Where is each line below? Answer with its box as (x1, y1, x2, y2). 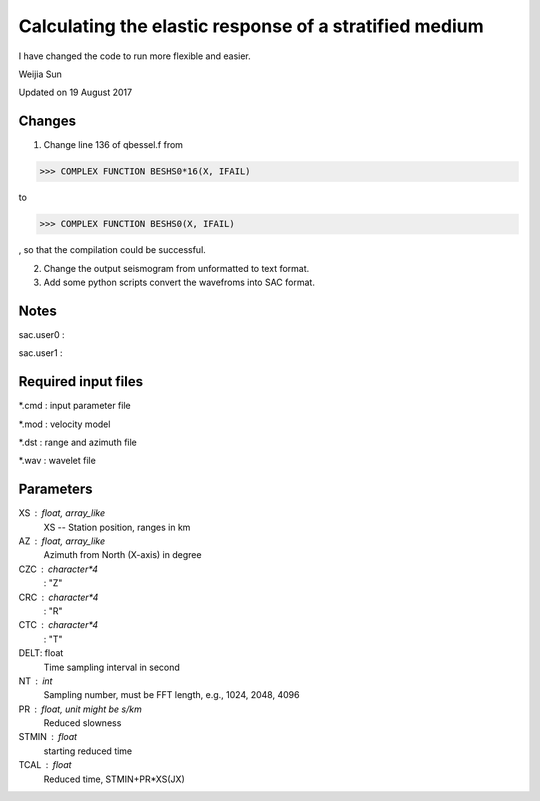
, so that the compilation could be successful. (18, 244, 207, 256)
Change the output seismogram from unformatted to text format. (43, 262, 310, 274)
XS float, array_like (18, 507, 105, 519)
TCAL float (18, 759, 72, 771)
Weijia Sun (18, 68, 62, 80)
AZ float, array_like (18, 535, 106, 547)
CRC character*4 (18, 591, 99, 603)
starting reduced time (43, 745, 133, 757)
